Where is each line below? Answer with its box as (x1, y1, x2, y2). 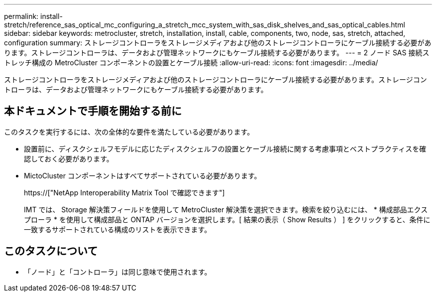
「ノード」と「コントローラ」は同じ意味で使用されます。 (24, 267, 212, 276)
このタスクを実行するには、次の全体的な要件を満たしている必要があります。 (4, 127, 254, 136)
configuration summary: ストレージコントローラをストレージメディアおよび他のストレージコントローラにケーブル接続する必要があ (4, 38, 432, 47)
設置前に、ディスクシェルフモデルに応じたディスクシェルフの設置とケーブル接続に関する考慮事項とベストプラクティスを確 (24, 144, 427, 153)
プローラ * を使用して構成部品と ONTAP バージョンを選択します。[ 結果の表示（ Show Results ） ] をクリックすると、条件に (24, 215, 431, 224)
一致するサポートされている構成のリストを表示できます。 (24, 225, 212, 234)
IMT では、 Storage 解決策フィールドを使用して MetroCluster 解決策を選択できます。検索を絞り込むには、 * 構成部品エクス (24, 205, 428, 214)
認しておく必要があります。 (24, 154, 113, 163)
